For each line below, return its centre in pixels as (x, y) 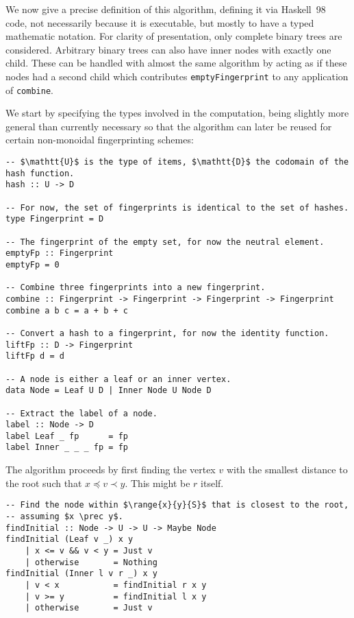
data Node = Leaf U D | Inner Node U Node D (109, 391)
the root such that (44, 483)
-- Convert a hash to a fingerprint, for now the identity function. (167, 333)
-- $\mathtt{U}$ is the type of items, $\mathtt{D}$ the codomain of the (177, 162)
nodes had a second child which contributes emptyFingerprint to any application (177, 76)
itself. (212, 483)
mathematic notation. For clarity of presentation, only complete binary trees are (174, 36)
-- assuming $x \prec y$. (64, 516)
